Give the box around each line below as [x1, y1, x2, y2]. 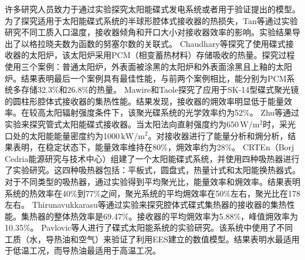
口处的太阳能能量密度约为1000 [5, 129, 120, 141]
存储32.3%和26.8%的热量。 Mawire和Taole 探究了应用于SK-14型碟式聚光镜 [21, 83, 299, 96]
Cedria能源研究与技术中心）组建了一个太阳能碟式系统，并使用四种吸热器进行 [5, 152, 300, 164]
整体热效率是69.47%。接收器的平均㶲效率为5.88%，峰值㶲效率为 [53, 210, 299, 222]
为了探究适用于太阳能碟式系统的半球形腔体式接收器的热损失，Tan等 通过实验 [5, 14, 298, 26]
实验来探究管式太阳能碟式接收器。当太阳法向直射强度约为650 [5, 117, 239, 130]
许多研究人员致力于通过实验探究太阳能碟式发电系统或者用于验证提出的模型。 [5, 3, 300, 15]
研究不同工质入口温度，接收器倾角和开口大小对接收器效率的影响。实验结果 [5, 26, 292, 38]
